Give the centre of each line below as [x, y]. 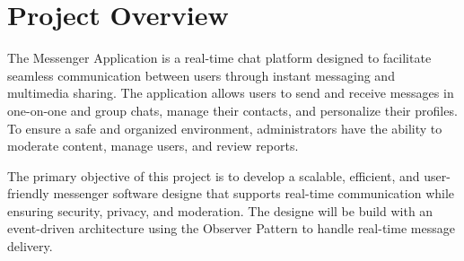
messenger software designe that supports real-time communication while [254, 193]
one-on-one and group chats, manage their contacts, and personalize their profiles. [232, 110]
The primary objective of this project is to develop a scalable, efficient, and [214, 175]
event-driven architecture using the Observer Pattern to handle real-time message [231, 228]
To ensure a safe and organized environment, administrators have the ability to [225, 128]
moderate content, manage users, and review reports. [153, 146]
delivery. [30, 246]
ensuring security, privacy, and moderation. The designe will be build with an [220, 210]
